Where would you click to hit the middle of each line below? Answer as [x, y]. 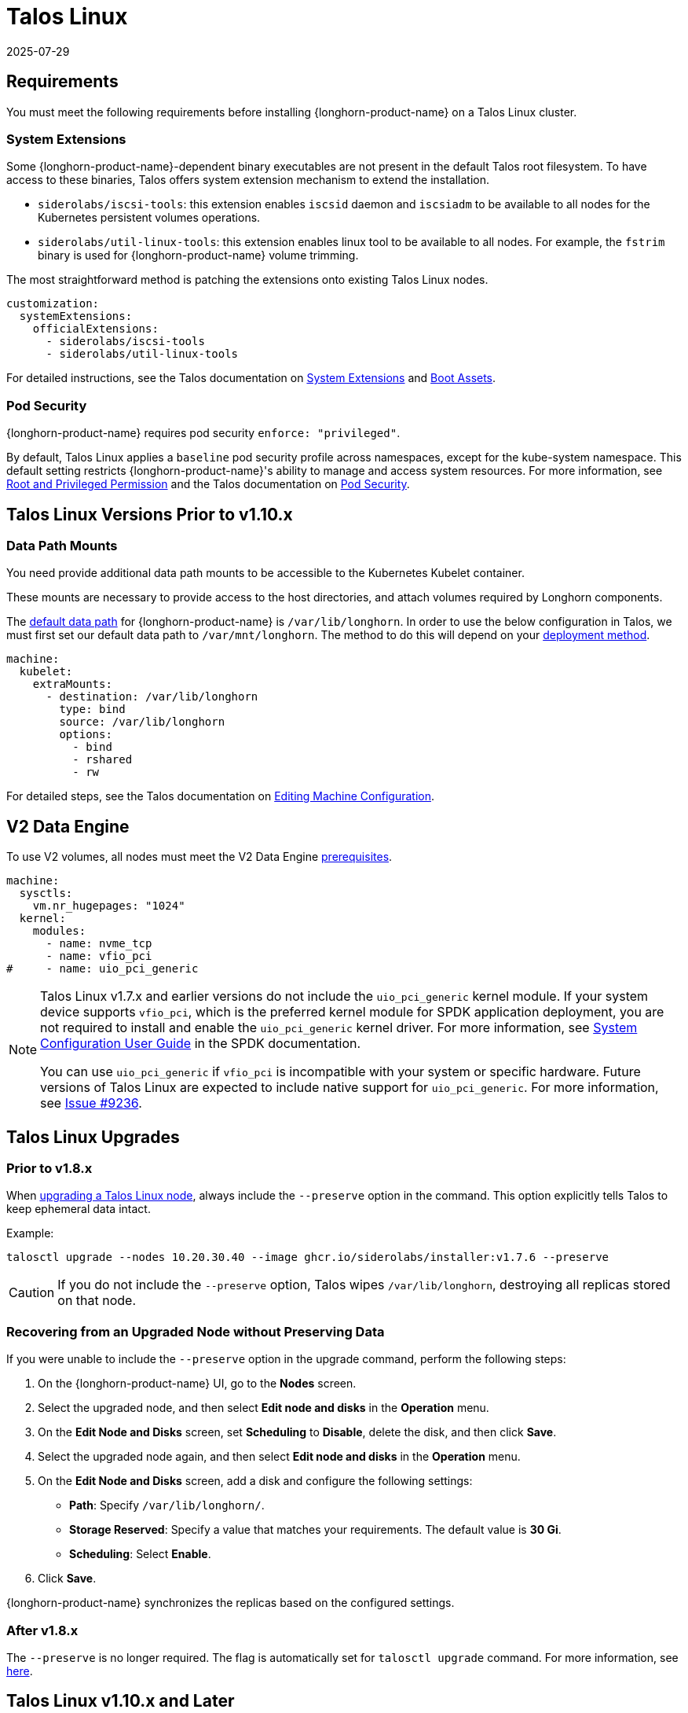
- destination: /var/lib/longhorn [152, 697]
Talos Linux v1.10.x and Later [121, 1701]
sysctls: [46, 893]
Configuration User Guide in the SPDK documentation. [201, 1044]
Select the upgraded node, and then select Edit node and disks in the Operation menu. [263, 1408]
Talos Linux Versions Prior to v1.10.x [150, 514]
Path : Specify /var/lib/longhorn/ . [167, 1505]
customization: [53, 304]
